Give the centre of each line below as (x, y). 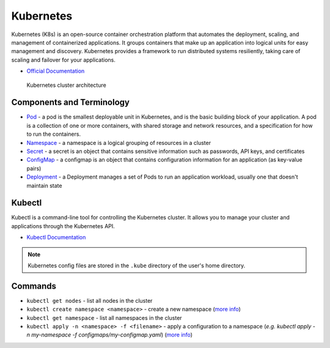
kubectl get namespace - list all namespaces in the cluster (105, 317)
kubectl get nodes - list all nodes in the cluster (90, 300)
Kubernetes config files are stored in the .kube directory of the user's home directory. (137, 265)
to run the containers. (54, 134)
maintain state (44, 185)
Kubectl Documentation (56, 237)
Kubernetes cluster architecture (66, 85)
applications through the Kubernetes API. (63, 226)
